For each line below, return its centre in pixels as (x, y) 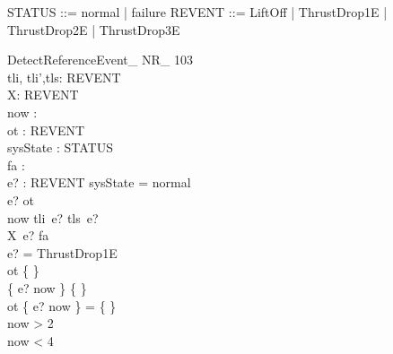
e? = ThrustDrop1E (62, 252)
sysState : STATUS (60, 147)
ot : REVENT (46, 130)
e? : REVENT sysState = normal (99, 182)
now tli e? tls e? (53, 217)
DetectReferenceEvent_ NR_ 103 (100, 60)
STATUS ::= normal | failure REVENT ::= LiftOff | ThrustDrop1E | (197, 12)
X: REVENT (43, 95)
